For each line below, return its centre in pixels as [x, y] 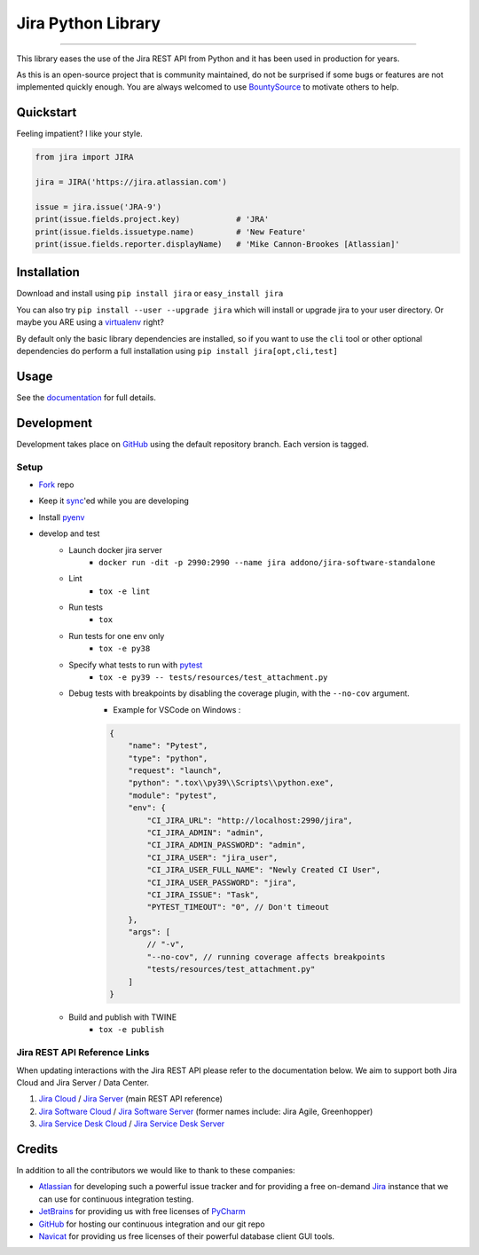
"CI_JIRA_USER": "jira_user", [212, 857]
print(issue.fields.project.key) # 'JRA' [152, 219]
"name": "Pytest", [168, 746]
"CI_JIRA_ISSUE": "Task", [203, 895]
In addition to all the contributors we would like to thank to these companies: [156, 1170]
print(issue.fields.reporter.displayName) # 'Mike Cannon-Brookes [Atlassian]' [218, 244]
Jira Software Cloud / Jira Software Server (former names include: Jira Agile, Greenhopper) [206, 1111]
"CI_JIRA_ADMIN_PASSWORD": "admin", [226, 845]
